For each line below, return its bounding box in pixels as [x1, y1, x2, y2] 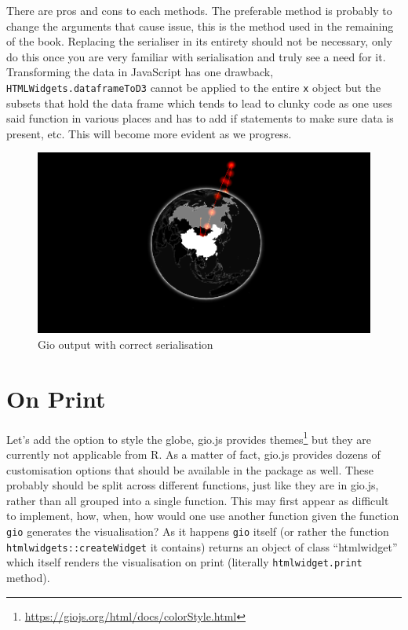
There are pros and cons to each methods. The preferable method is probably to [6, 2, 392, 18]
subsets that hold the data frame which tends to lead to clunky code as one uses [6, 94, 392, 111]
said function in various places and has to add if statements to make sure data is [6, 110, 394, 126]
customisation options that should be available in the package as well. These [6, 461, 373, 478]
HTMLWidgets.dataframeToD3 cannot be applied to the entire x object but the [6, 79, 381, 95]
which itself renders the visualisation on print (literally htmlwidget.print [6, 554, 362, 570]
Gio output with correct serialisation [38, 336, 213, 352]
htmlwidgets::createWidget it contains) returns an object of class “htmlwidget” [6, 538, 398, 555]
